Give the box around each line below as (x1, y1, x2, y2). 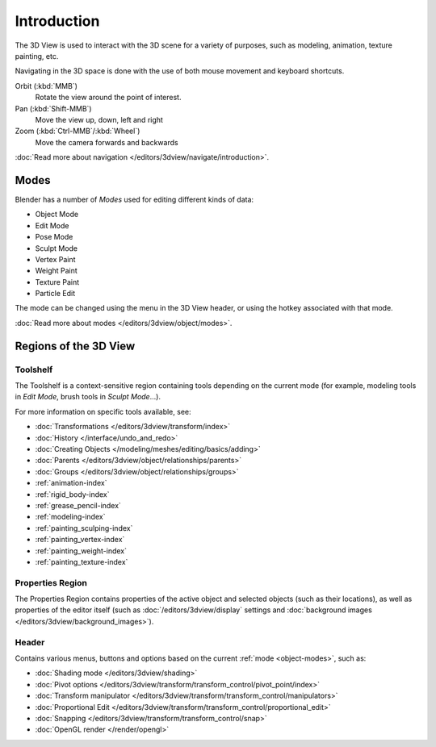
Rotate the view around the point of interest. (35, 93, 182, 102)
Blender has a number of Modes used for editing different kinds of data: (15, 194, 254, 204)
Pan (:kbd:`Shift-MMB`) (15, 103, 92, 113)
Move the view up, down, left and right (35, 115, 163, 124)
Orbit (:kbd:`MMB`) (15, 81, 78, 90)
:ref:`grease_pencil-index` (35, 500, 121, 510)
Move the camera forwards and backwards (35, 137, 178, 147)
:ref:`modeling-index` (35, 512, 106, 522)
